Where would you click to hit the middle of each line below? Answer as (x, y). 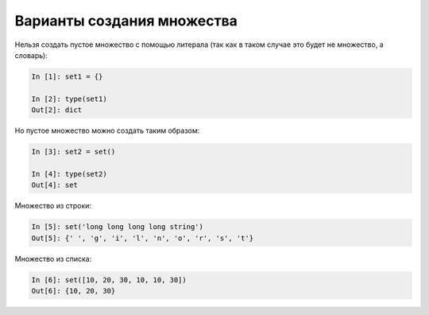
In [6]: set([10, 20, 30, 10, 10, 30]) (109, 280)
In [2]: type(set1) (69, 99)
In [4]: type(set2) (69, 174)
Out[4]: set (55, 185)
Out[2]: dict (57, 110)
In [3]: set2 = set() (73, 152)
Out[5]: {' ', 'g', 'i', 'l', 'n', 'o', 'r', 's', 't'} (143, 238)
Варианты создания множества (126, 21)
